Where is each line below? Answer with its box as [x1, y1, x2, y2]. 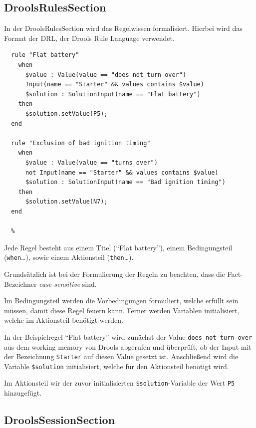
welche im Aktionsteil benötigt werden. [4, 315, 123, 325]
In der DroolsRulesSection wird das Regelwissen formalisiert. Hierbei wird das [4, 23, 243, 33]
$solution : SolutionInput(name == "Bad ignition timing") [25, 179, 226, 186]
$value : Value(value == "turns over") [25, 159, 158, 166]
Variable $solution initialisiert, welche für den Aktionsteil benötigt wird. [4, 361, 229, 371]
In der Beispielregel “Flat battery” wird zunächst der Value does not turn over [4, 331, 253, 342]
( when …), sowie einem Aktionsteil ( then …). [4, 252, 134, 262]
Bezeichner [4, 278, 37, 289]
